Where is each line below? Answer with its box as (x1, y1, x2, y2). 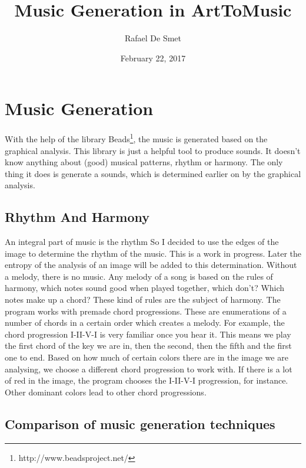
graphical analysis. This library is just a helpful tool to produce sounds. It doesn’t (5, 144, 301, 156)
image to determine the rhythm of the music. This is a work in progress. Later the (5, 247, 301, 259)
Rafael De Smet (124, 32, 182, 44)
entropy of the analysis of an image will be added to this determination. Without (5, 258, 297, 271)
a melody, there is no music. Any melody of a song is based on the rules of (5, 270, 273, 282)
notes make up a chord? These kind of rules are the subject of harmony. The (5, 293, 281, 306)
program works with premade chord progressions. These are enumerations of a (5, 305, 287, 317)
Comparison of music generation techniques (5, 414, 275, 433)
